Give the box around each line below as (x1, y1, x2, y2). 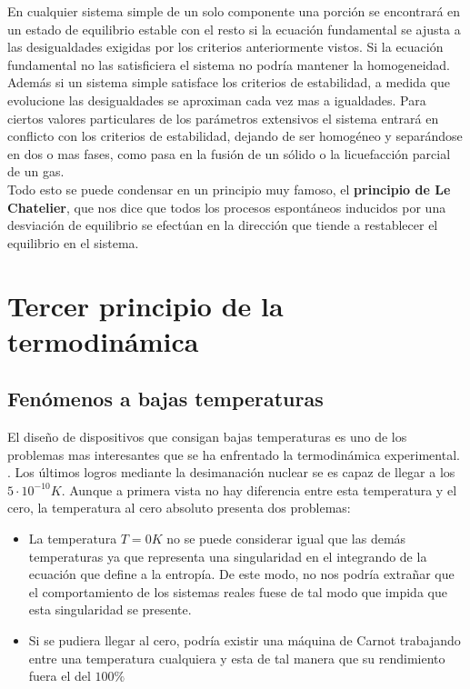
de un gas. (7, 162, 65, 181)
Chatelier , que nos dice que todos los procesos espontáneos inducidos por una (7, 197, 446, 216)
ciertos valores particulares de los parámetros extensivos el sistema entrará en (7, 108, 439, 127)
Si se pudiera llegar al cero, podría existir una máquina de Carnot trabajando (28, 631, 461, 650)
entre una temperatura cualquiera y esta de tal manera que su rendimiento (28, 648, 445, 667)
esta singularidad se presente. (28, 600, 192, 619)
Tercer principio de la (7, 286, 284, 324)
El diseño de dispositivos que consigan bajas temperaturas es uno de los (7, 427, 407, 446)
